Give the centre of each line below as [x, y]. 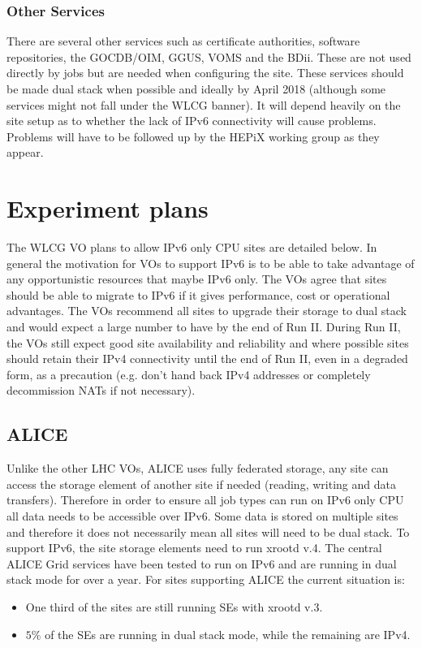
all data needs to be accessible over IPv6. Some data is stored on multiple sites [202, 516]
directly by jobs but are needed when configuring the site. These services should [205, 73]
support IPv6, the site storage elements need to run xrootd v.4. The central [194, 548]
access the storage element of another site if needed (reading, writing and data [201, 484]
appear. [25, 152]
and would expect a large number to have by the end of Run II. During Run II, [204, 327]
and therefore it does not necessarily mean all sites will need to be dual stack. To [208, 531]
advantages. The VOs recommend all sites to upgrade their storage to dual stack [207, 311]
